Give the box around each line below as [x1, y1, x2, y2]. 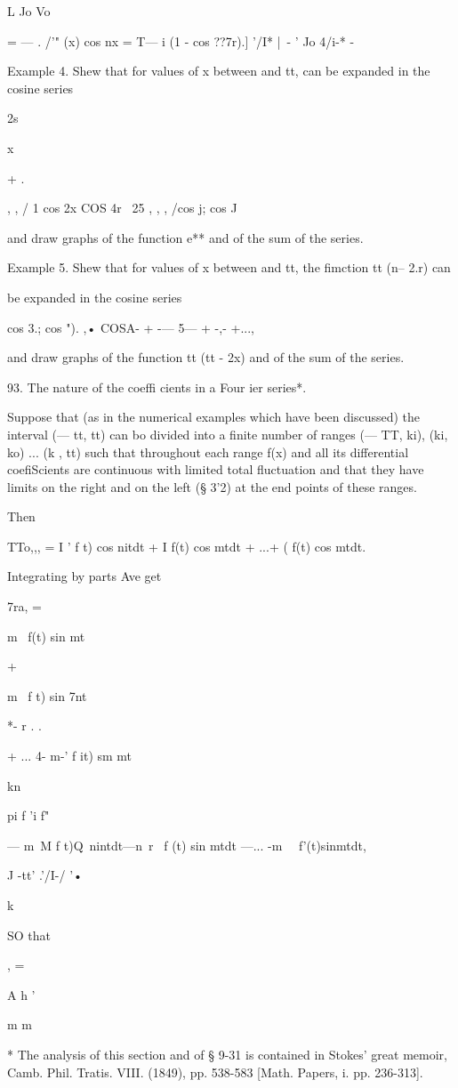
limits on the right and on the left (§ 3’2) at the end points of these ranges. [7, 477, 417, 496]
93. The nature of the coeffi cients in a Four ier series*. [7, 377, 307, 396]
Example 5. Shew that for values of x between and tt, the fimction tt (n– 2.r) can [7, 258, 451, 277]
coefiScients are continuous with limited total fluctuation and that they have [7, 460, 424, 479]
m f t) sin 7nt [7, 686, 87, 705]
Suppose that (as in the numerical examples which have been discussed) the [7, 407, 421, 426]
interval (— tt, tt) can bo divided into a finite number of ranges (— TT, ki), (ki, [7, 424, 448, 443]
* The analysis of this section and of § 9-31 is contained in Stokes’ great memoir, [7, 1044, 447, 1063]
